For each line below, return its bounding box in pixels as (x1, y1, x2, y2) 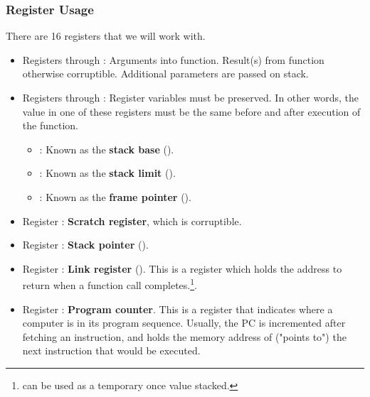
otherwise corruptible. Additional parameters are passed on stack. (22, 66, 309, 81)
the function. (22, 118, 78, 133)
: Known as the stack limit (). (39, 165, 176, 180)
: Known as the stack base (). (39, 141, 174, 156)
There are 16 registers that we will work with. (6, 28, 206, 43)
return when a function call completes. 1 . (22, 276, 197, 292)
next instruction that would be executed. (22, 343, 201, 358)
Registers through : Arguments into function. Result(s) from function (22, 52, 324, 67)
